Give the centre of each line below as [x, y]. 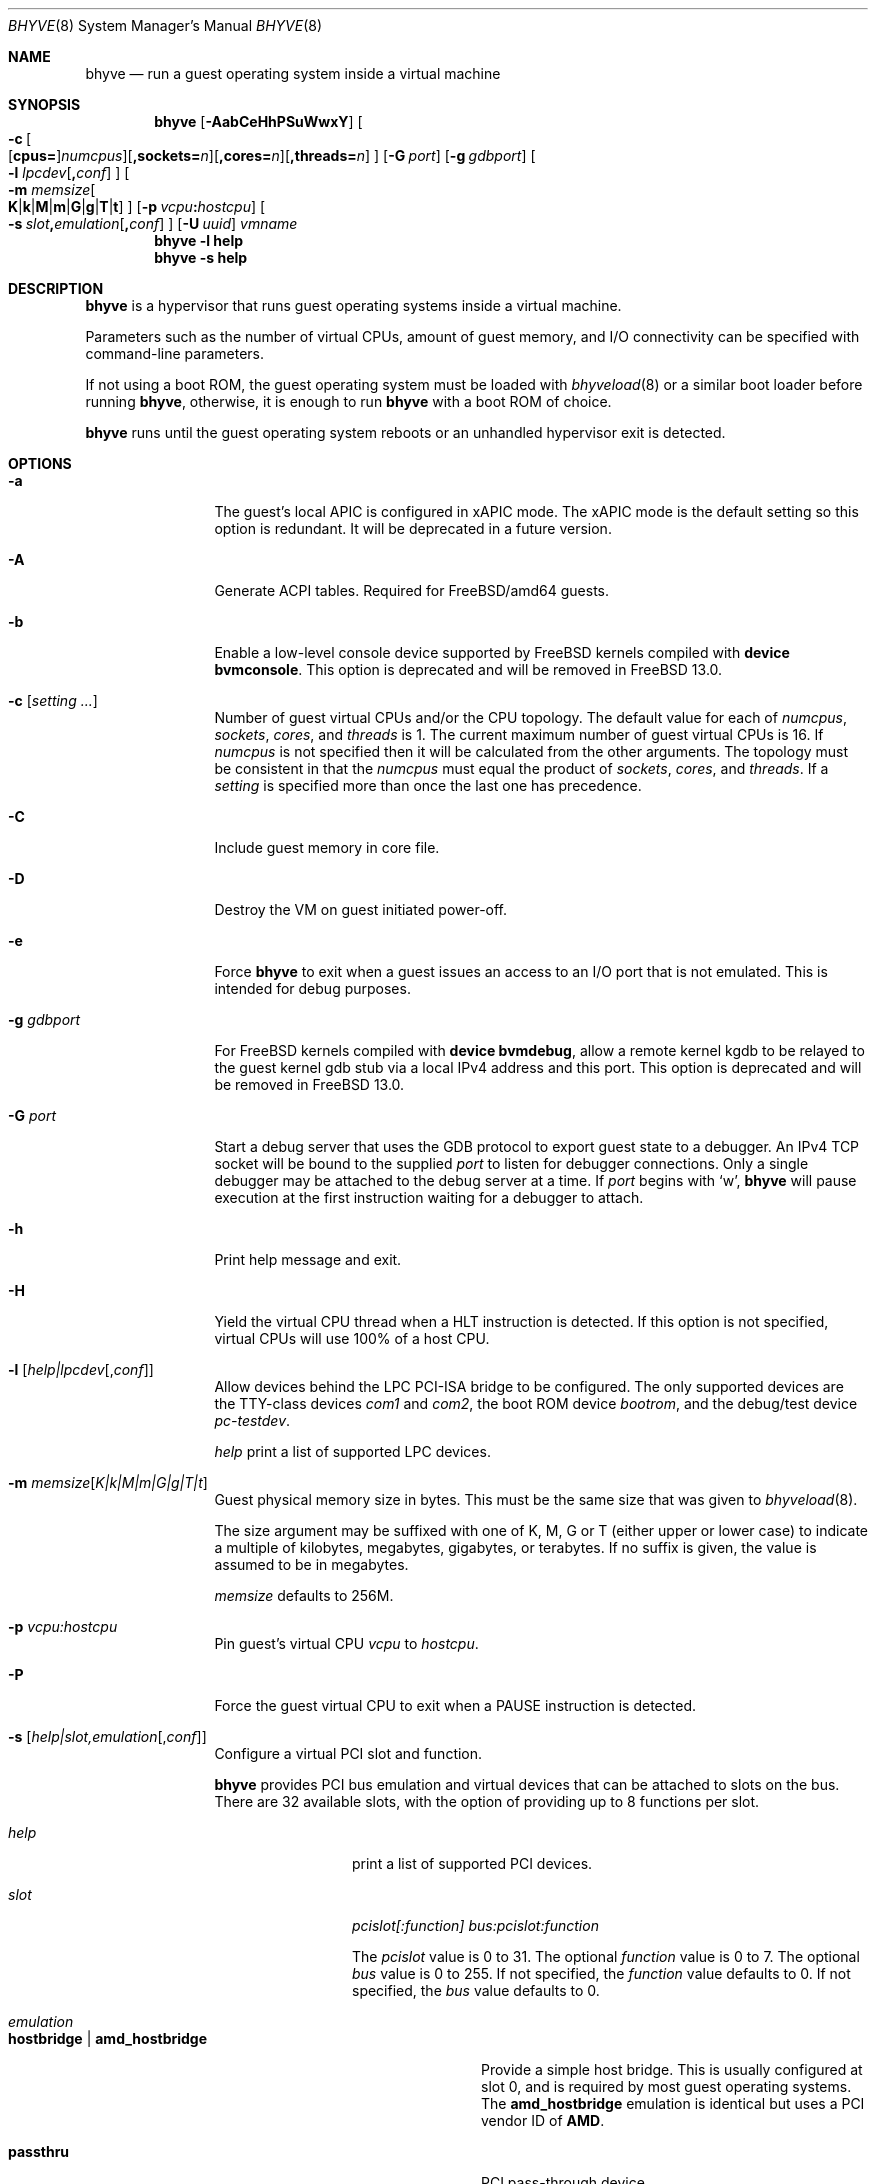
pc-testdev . [252, 1420]
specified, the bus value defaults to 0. [476, 1990]
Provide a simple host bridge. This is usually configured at [672, 2069]
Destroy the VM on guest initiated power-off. [361, 909]
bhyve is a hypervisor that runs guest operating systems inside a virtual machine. [353, 305]
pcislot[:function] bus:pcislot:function [475, 1925]
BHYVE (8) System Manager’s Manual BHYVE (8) [165, 25]
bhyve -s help [201, 257]
